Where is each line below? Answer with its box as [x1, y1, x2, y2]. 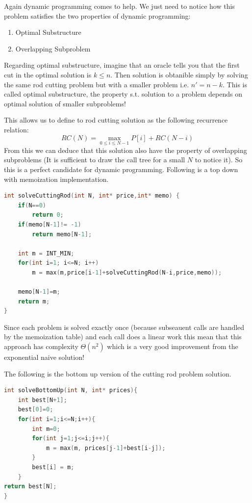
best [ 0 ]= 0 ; [18, 406, 53, 413]
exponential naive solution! [4, 352, 84, 362]
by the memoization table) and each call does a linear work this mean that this [4, 331, 242, 342]
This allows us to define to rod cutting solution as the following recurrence [4, 115, 228, 125]
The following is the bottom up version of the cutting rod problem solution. [4, 368, 231, 378]
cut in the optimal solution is [4, 69, 92, 79]
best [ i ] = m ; [32, 463, 75, 471]
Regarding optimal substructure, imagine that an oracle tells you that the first [4, 60, 240, 70]
